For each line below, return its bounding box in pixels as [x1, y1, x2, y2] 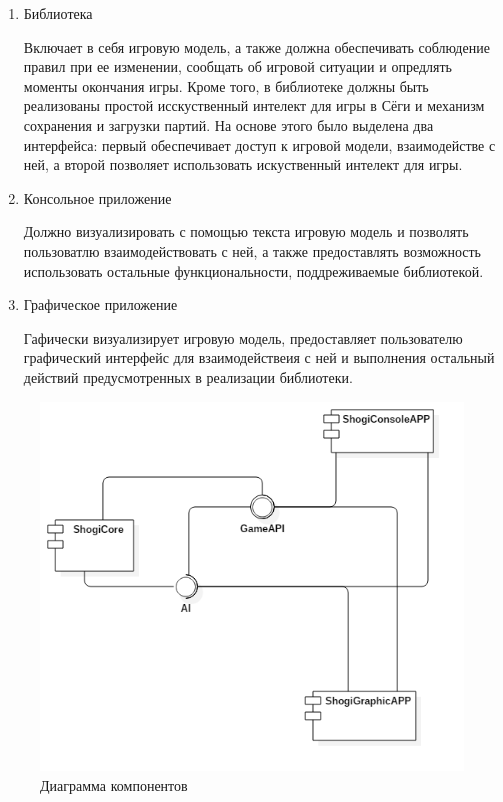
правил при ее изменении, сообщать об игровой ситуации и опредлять [23, 56, 452, 77]
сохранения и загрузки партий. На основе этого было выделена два [23, 114, 434, 135]
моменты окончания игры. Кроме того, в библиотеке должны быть [23, 75, 429, 96]
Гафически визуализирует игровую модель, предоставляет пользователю [23, 327, 463, 348]
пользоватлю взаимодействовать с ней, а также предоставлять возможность [23, 240, 481, 261]
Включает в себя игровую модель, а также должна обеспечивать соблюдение [23, 36, 490, 57]
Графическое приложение [23, 294, 178, 315]
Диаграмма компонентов [40, 774, 188, 795]
